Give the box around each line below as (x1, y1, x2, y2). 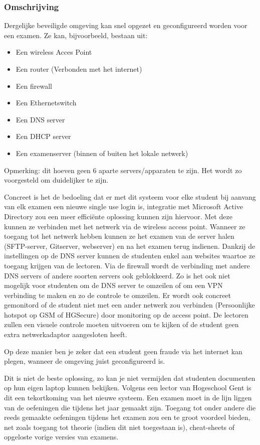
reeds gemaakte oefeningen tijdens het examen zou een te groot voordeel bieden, (4, 412, 250, 422)
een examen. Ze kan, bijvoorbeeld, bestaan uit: (4, 30, 148, 40)
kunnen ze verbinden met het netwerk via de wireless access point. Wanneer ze (4, 221, 245, 231)
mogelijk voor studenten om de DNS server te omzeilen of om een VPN (4, 280, 223, 290)
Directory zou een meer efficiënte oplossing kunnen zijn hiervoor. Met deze (4, 211, 232, 221)
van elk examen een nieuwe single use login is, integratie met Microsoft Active (4, 201, 243, 212)
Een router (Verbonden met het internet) (16, 64, 142, 74)
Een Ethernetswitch (16, 97, 77, 108)
